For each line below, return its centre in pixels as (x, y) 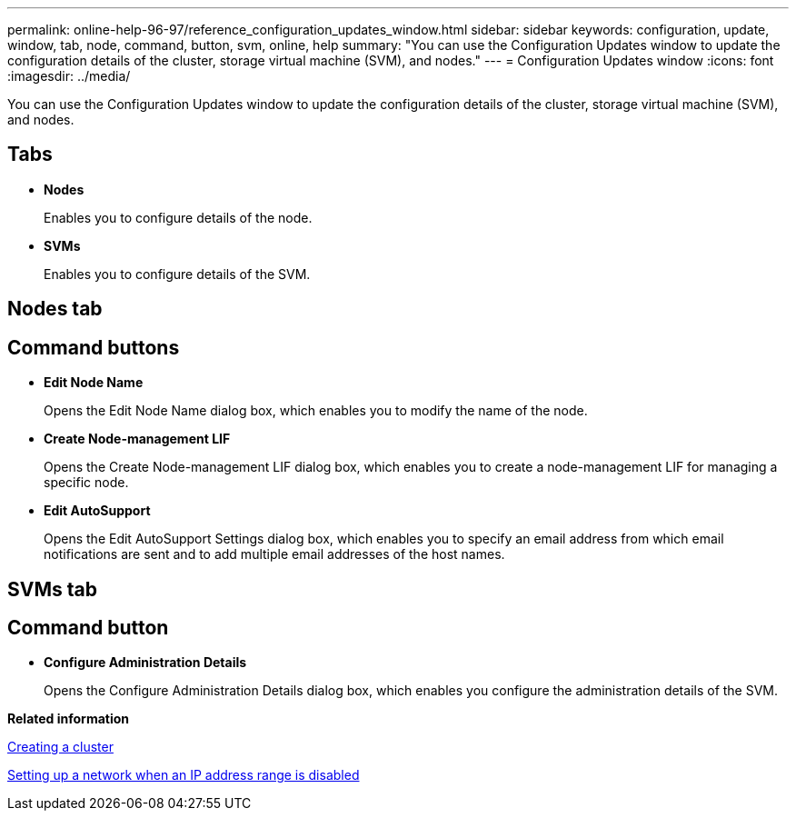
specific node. (86, 483)
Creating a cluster (60, 747)
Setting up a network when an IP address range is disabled (184, 775)
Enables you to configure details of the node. (178, 217)
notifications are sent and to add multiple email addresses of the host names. (274, 554)
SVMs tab (52, 589)
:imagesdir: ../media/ (69, 76)
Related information (69, 719)
